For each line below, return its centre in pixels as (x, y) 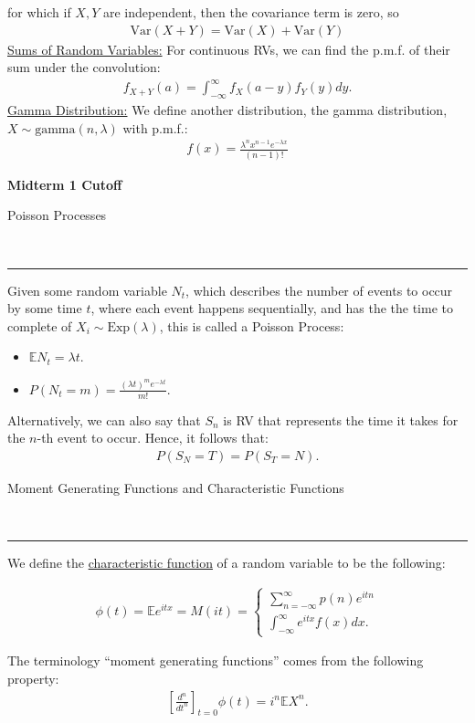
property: (33, 679)
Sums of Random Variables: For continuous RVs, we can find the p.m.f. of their (229, 49)
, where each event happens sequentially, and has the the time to (272, 308)
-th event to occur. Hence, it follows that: (153, 438)
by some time (45, 308)
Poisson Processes (57, 215)
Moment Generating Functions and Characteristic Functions (176, 487)
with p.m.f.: (155, 127)
